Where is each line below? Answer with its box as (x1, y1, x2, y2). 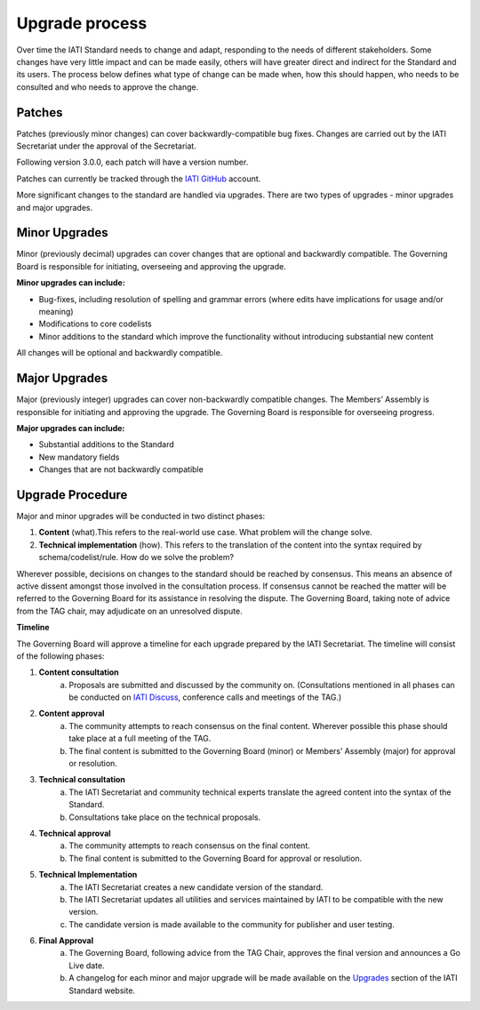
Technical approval (38, 828, 111, 838)
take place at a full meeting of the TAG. (68, 733, 212, 744)
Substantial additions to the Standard (38, 439, 175, 450)
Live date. (68, 960, 106, 971)
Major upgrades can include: (16, 422, 125, 433)
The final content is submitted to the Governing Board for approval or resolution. (68, 853, 363, 863)
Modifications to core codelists (38, 318, 152, 329)
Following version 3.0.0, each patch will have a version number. (16, 156, 249, 168)
